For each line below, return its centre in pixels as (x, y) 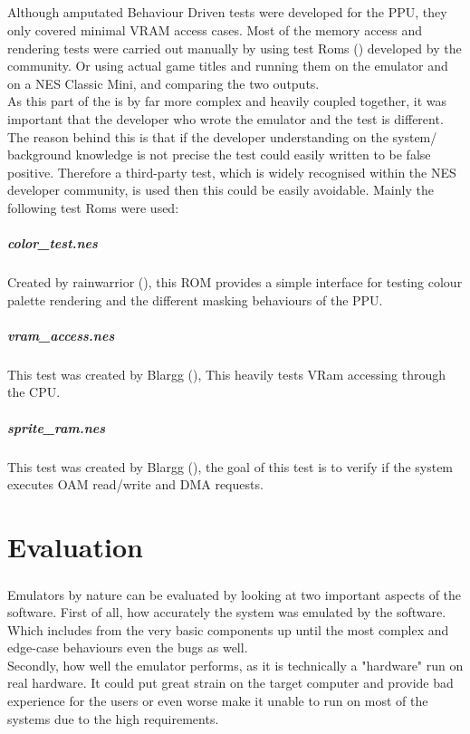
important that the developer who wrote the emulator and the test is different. (225, 118)
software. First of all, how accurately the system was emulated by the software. (227, 612)
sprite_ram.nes (57, 427)
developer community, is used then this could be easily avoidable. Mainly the (221, 190)
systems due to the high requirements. (113, 718)
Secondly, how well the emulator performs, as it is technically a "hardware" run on (235, 665)
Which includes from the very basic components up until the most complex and (228, 629)
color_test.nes (53, 243)
